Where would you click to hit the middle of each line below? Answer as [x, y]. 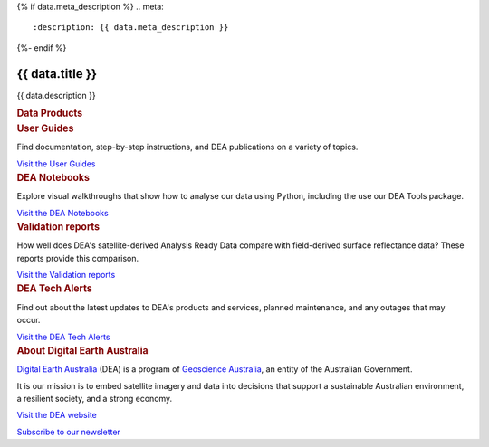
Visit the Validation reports [66, 275]
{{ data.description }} [56, 95]
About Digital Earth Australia [82, 350]
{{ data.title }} [57, 74]
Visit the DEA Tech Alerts [63, 337]
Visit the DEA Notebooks [62, 213]
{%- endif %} [42, 48]
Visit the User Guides [56, 164]
